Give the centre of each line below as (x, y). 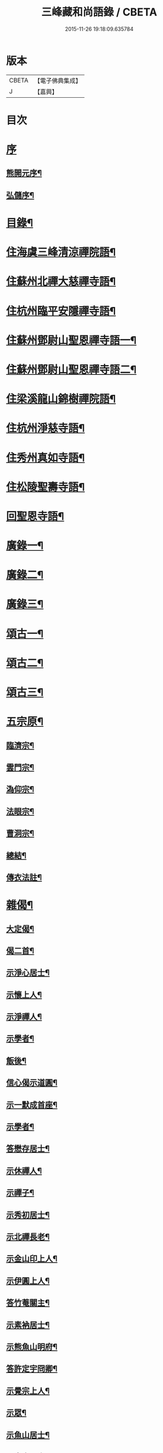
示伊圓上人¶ (28, 1281)
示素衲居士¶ (28, 1325)
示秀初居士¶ (28, 1215)
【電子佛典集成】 (58, 81)
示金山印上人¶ (32, 1259)
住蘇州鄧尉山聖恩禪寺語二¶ (71, 370)
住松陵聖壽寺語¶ (45, 487)
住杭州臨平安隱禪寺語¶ (61, 311)
